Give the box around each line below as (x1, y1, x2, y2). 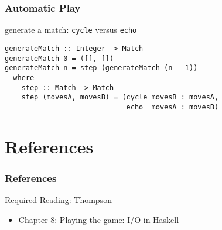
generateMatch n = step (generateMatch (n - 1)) (5, 64, 198, 73)
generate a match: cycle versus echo (5, 23, 137, 36)
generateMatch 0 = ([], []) (5, 54, 114, 63)
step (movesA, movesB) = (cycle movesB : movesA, (21, 93, 219, 102)
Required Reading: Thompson (5, 194, 112, 206)
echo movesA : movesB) (126, 102, 219, 111)
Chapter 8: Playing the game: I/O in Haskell (18, 213, 179, 225)
